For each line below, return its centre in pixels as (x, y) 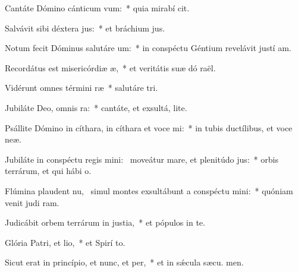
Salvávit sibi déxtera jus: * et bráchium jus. (85, 28)
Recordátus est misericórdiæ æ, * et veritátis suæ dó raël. (110, 67)
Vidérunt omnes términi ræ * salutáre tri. (81, 88)
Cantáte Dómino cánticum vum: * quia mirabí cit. (97, 8)
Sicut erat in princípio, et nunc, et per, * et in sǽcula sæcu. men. (124, 262)
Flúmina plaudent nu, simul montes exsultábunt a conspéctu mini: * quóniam (149, 190)
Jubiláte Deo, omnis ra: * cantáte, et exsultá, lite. (96, 107)
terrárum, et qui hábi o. (48, 171)
